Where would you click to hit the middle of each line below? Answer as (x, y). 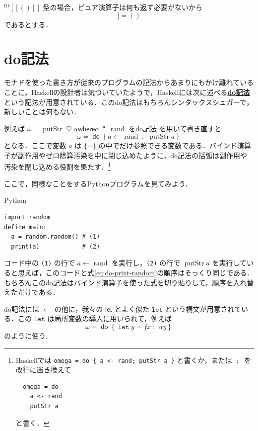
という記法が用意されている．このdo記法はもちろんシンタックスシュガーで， (129, 102)
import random (27, 217)
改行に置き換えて (43, 370)
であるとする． (28, 24)
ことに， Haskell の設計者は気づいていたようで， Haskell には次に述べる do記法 (127, 92)
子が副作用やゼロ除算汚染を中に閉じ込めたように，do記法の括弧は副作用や (126, 155)
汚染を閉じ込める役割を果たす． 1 (58, 166)
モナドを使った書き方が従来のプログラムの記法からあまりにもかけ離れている (129, 82)
